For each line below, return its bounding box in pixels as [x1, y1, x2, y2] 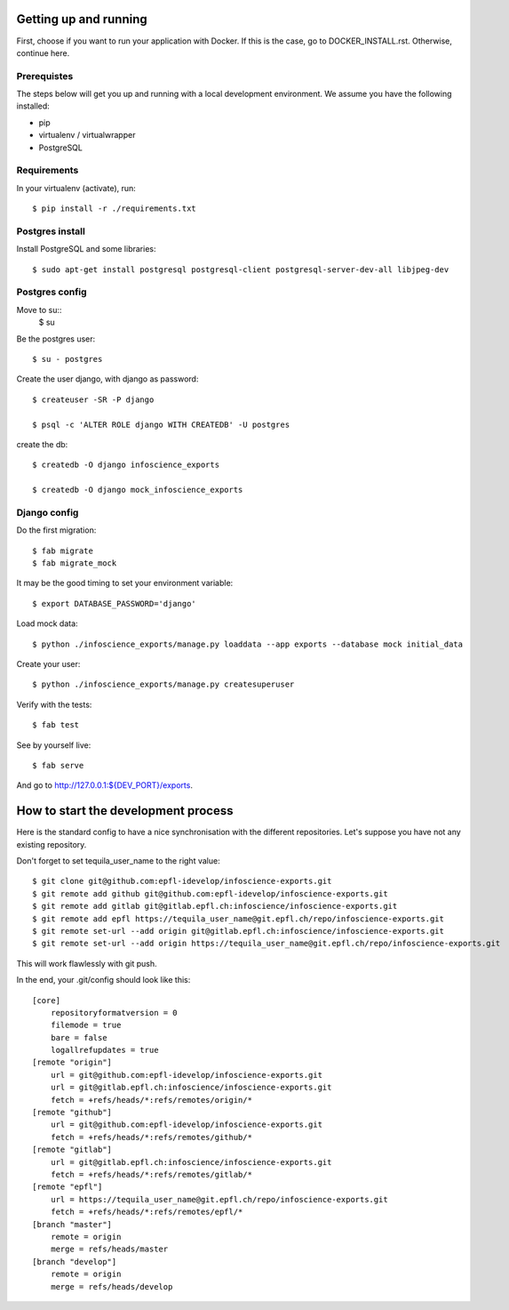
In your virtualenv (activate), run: [16, 182, 137, 193]
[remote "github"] [32, 1107, 113, 1118]
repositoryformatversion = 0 [50, 1008, 178, 1017]
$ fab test [32, 720, 80, 730]
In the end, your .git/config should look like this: [16, 975, 191, 985]
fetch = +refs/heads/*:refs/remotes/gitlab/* [50, 1169, 253, 1179]
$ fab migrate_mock [32, 559, 117, 568]
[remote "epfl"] [32, 1182, 103, 1192]
